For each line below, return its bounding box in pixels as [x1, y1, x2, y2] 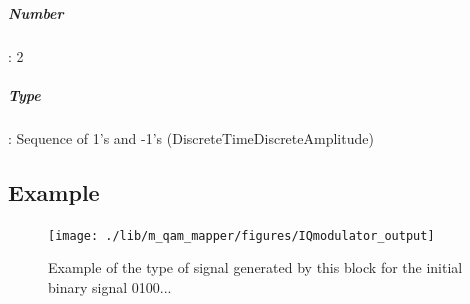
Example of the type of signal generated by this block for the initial [48, 257, 463, 278]
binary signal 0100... [48, 276, 172, 297]
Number [8, 2, 64, 23]
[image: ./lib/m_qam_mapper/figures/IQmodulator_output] [48, 228, 435, 243]
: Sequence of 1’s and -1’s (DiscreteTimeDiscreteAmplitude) [8, 127, 374, 148]
